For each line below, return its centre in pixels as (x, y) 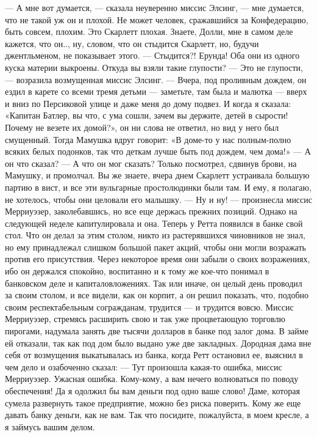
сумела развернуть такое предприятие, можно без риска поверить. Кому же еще (153, 402)
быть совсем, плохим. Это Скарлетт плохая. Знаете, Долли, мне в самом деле (149, 31)
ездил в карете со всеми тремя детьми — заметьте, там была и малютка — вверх (156, 91)
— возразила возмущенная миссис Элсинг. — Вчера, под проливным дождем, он (156, 79)
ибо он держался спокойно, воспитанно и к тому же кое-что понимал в (137, 271)
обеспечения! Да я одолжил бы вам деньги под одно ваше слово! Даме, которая (152, 391)
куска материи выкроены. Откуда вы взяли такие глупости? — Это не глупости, (154, 67)
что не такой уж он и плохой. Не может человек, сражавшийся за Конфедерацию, (157, 19)
